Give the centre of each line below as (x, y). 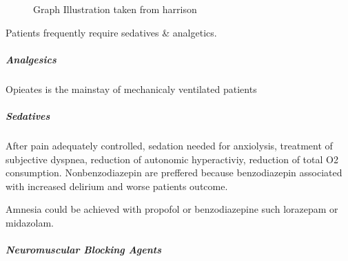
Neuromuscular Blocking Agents (84, 250)
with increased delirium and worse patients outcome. (117, 186)
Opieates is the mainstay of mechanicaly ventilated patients (131, 88)
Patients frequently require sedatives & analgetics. (111, 32)
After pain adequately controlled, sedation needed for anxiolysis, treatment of (169, 145)
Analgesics (31, 59)
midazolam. (30, 222)
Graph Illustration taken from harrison (115, 9)
